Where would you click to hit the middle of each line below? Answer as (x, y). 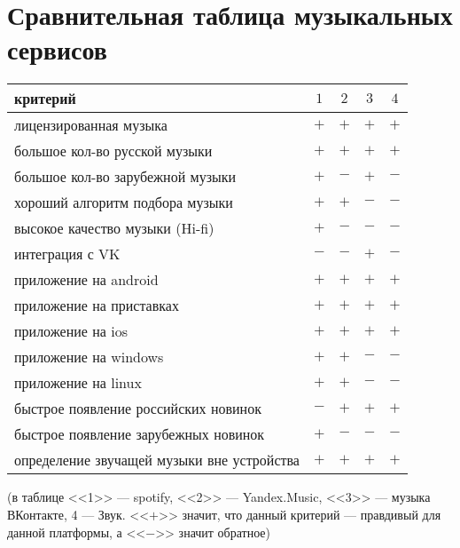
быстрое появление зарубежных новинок (140, 434)
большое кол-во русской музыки (113, 151)
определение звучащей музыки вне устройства (157, 460)
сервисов (57, 49)
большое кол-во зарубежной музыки (125, 177)
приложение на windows (89, 357)
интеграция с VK (67, 254)
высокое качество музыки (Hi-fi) (114, 228)
